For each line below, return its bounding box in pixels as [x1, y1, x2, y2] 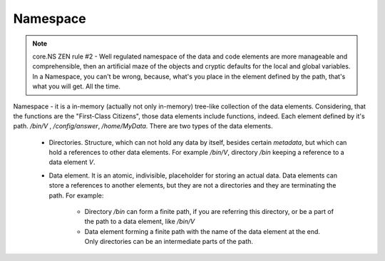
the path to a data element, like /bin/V [84, 217, 195, 226]
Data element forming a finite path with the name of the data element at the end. [84, 227, 321, 235]
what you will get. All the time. [32, 82, 120, 91]
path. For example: [48, 191, 104, 200]
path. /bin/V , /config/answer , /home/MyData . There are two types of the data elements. [13, 122, 273, 130]
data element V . [48, 158, 96, 167]
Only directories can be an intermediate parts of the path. [84, 237, 253, 246]
